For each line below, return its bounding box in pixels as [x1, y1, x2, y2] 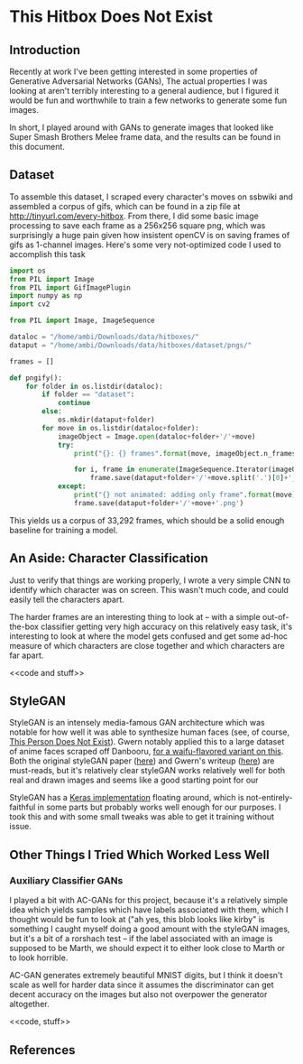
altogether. [9, 999, 50, 1010]
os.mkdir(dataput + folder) [57, 415, 155, 425]
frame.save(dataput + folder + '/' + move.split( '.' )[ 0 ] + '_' [89, 474, 300, 483]
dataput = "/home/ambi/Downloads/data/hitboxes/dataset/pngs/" [9, 340, 252, 349]
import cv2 [9, 300, 50, 309]
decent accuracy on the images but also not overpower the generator [9, 989, 268, 1000]
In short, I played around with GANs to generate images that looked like [9, 122, 274, 133]
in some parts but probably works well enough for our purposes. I [37, 801, 281, 813]
